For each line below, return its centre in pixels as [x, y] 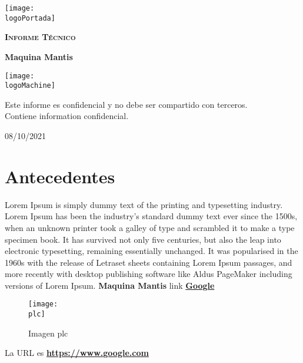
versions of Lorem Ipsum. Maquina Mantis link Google [110, 285]
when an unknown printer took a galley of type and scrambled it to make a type [150, 227]
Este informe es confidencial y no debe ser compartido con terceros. [126, 104]
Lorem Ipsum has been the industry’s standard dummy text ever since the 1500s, [151, 216]
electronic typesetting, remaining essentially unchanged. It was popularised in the [151, 251]
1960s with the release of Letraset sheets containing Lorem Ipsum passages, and [149, 262]
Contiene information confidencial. [67, 116]
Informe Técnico [40, 37]
